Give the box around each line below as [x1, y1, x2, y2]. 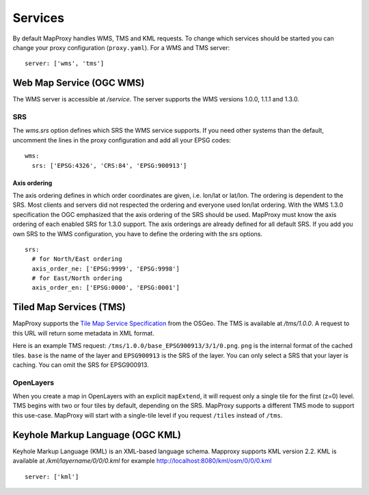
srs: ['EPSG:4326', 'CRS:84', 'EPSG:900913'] [31, 162, 187, 169]
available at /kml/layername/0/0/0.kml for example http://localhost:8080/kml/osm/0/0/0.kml [12, 457, 272, 465]
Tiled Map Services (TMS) [12, 301, 126, 313]
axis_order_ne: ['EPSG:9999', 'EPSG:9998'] [31, 264, 180, 272]
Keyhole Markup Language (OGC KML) [12, 429, 181, 441]
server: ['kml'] [25, 472, 79, 481]
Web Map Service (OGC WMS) [12, 77, 145, 89]
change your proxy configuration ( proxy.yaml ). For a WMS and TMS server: [12, 43, 230, 51]
